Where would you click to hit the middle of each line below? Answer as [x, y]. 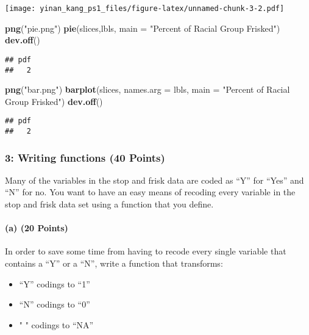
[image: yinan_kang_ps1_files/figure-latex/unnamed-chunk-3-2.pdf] [145, 9]
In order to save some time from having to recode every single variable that [146, 251]
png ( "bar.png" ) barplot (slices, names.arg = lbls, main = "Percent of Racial [147, 89]
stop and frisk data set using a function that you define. [109, 204]
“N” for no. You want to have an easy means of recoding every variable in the [150, 192]
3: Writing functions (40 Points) [85, 157]
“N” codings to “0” [55, 304]
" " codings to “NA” [56, 324]
